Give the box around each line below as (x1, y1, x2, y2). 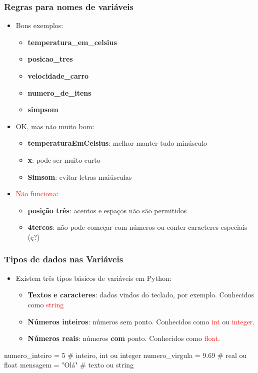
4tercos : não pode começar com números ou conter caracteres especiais (27, 222, 247, 232)
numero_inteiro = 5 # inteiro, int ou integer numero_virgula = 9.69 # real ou (4, 349, 247, 360)
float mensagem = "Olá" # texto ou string (4, 359, 134, 370)
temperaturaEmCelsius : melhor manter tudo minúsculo (27, 138, 207, 148)
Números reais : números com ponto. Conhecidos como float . (27, 333, 220, 343)
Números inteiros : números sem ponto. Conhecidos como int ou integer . (27, 316, 255, 326)
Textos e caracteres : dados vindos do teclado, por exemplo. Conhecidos (27, 289, 254, 300)
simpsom (27, 104, 58, 115)
